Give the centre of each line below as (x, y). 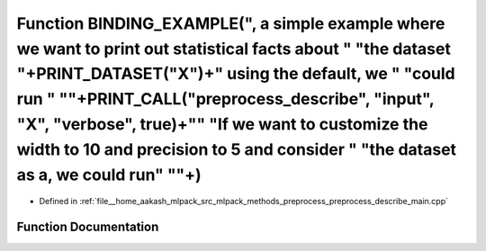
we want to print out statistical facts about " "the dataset (234, 49)
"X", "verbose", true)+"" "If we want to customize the (222, 124)
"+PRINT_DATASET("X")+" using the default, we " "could (236, 74)
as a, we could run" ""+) (109, 175)
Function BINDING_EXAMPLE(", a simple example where (231, 23)
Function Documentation (88, 227)
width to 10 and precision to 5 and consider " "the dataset (237, 149)
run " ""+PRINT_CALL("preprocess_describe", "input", (225, 99)
